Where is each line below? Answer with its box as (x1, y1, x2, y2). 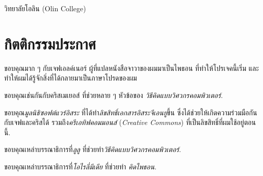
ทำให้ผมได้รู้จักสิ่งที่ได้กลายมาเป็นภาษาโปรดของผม (4, 72, 137, 83)
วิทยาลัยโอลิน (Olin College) (4, 3, 86, 13)
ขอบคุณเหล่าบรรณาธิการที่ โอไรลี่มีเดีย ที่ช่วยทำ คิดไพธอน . (4, 161, 156, 171)
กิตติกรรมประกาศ (4, 33, 96, 54)
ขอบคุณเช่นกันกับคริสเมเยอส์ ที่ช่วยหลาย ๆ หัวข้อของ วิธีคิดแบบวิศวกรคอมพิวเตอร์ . (4, 89, 223, 100)
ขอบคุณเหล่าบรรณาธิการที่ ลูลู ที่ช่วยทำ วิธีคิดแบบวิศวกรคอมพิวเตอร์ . (4, 144, 181, 155)
